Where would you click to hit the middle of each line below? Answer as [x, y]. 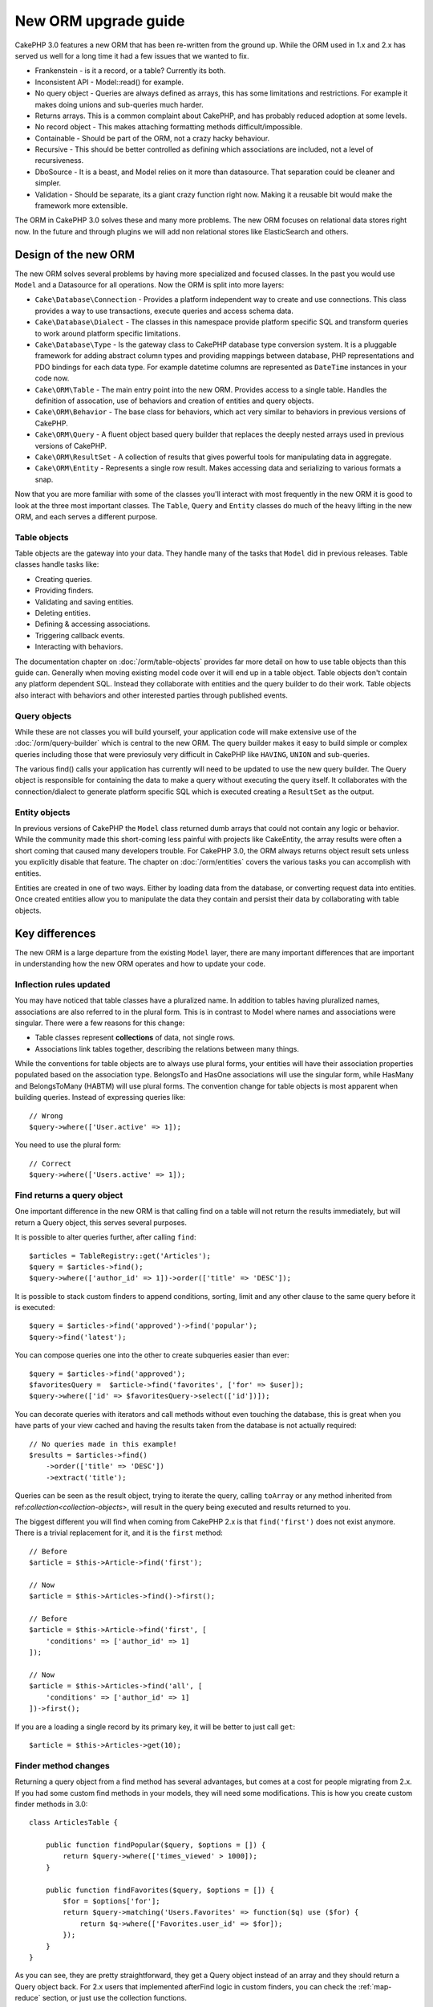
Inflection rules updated [63, 984]
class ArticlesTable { [74, 1823]
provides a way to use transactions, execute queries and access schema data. [164, 311]
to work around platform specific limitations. [107, 333]
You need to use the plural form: [68, 1145]
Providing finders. [64, 591]
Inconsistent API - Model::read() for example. [109, 82]
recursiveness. [59, 161]
